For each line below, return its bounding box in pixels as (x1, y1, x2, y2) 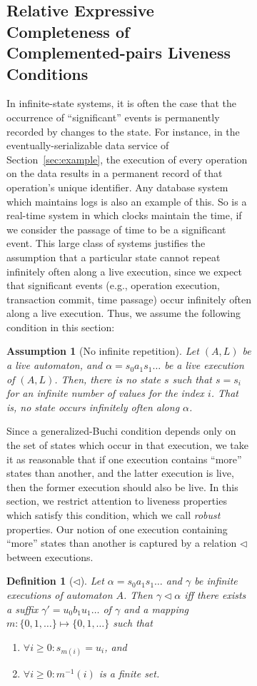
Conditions (6, 62, 89, 84)
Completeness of (6, 20, 130, 42)
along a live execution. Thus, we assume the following (6, 306, 241, 321)
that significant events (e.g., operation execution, (6, 278, 220, 293)
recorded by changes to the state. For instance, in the (6, 123, 240, 138)
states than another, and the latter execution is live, (6, 465, 234, 480)
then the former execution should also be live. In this (6, 479, 238, 494)
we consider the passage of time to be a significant (6, 221, 226, 236)
